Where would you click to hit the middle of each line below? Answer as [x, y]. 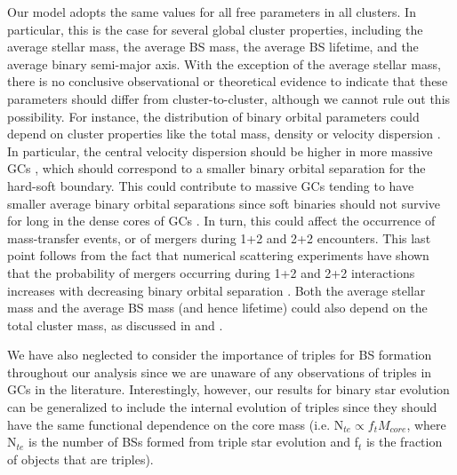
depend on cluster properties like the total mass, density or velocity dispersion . [224, 134]
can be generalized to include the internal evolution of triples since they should [222, 407]
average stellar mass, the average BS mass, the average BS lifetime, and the [213, 47]
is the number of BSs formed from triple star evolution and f [193, 442]
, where [426, 424]
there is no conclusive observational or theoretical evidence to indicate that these [228, 81]
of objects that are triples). [80, 459]
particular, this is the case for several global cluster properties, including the [215, 29]
